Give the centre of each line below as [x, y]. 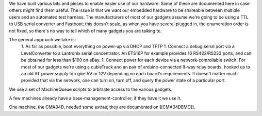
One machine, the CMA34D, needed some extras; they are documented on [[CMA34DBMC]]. [102, 107]
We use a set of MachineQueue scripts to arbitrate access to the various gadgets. [90, 89]
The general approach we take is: [42, 39]
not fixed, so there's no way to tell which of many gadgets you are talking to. [85, 31]
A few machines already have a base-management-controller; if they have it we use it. [95, 98]
